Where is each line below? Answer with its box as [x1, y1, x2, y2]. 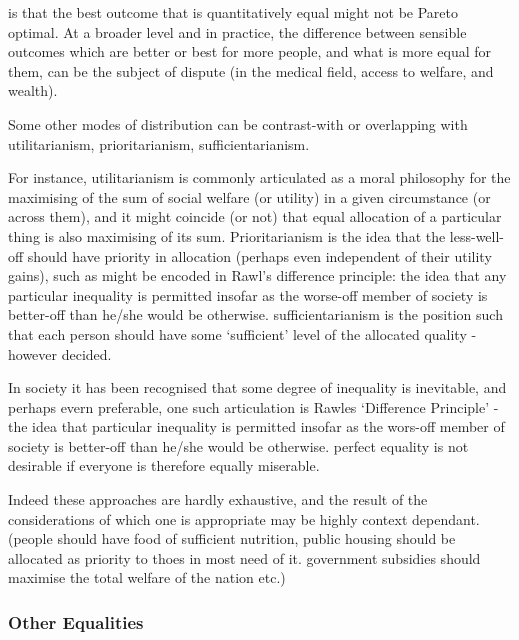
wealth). [8, 80, 58, 101]
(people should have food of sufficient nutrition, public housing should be [8, 528, 456, 549]
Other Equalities [8, 609, 144, 634]
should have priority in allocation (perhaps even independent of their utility [27, 245, 492, 266]
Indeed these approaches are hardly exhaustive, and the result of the [8, 489, 428, 510]
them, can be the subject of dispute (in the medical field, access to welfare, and [8, 60, 494, 81]
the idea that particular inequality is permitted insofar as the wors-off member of [8, 416, 505, 437]
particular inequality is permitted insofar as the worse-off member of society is [8, 284, 488, 305]
